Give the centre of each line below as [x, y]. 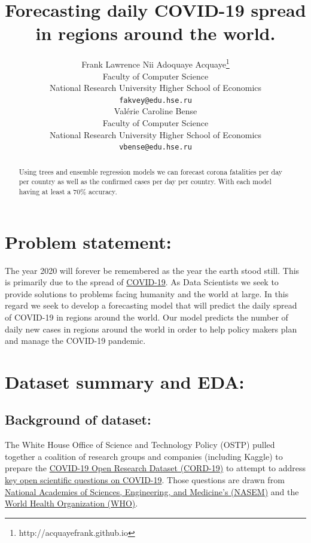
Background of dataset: [78, 420]
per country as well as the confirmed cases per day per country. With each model [145, 181]
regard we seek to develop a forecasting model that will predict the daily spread [151, 305]
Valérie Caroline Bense [155, 111]
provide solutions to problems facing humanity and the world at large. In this [147, 293]
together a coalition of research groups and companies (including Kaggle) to [144, 456]
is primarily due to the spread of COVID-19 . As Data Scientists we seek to [142, 282]
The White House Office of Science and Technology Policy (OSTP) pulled [140, 445]
